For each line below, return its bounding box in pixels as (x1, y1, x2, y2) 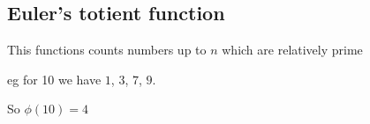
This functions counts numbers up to (7, 40, 207, 59)
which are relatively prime (222, 40, 363, 59)
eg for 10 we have (7, 69, 102, 88)
